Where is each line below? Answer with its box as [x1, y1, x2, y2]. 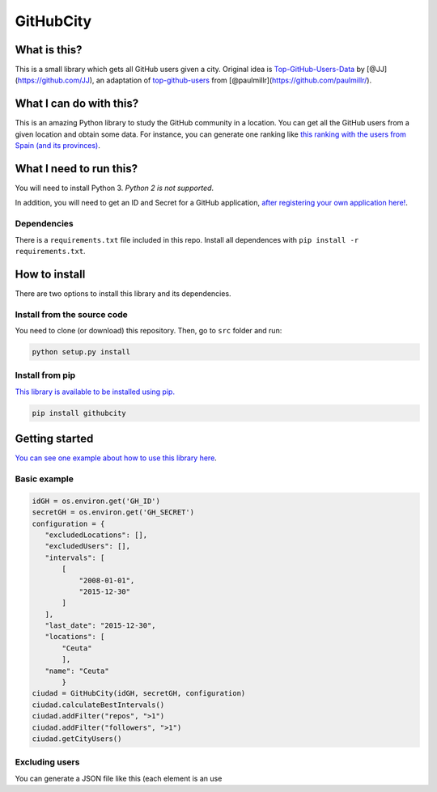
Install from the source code [15, 308, 129, 320]
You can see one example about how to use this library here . [15, 453, 218, 463]
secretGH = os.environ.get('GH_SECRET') [32, 508, 194, 517]
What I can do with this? [15, 97, 139, 111]
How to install [15, 267, 86, 281]
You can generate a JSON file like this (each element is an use [15, 773, 223, 783]
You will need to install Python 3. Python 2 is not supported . [15, 183, 214, 193]
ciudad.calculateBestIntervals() [32, 700, 165, 709]
